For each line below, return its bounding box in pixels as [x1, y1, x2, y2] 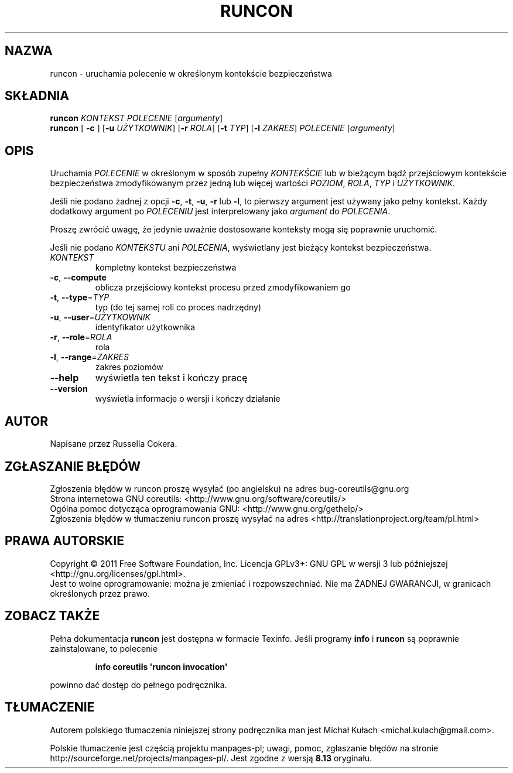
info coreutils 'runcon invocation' [95, 661, 228, 672]
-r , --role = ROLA [50, 332, 112, 343]
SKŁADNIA [5, 88, 69, 104]
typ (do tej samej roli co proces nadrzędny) [95, 302, 262, 313]
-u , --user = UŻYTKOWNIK [50, 312, 151, 323]
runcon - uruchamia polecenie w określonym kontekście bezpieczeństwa [50, 68, 332, 78]
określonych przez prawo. [50, 588, 151, 598]
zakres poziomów [95, 362, 163, 372]
